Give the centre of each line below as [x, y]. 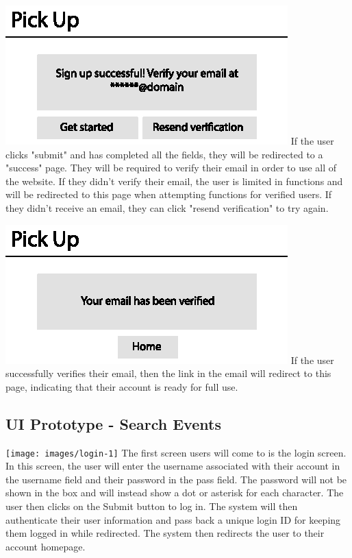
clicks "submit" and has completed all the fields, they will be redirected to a [164, 154]
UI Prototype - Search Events [113, 423]
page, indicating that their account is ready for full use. [122, 386]
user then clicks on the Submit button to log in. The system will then [152, 506]
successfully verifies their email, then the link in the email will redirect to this [168, 373]
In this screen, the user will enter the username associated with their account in [173, 466]
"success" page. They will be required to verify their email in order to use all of [171, 168]
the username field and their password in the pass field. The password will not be [176, 479]
